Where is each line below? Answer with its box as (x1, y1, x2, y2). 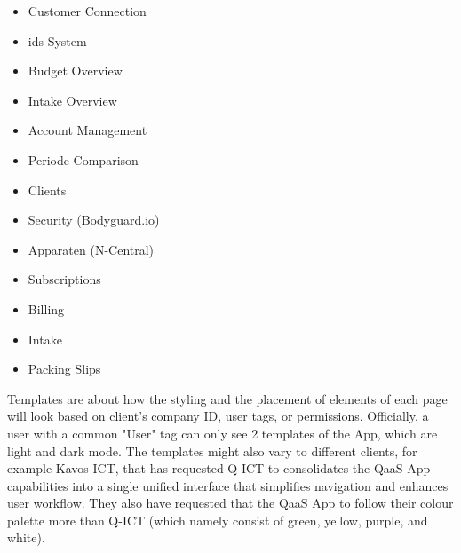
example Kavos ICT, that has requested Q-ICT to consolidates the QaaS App (7, 459, 431, 478)
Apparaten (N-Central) (28, 240, 155, 258)
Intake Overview (28, 91, 117, 109)
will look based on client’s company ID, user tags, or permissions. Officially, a (7, 407, 429, 425)
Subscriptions (28, 270, 101, 288)
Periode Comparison (28, 150, 139, 169)
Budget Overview (28, 61, 123, 80)
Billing (28, 299, 65, 318)
